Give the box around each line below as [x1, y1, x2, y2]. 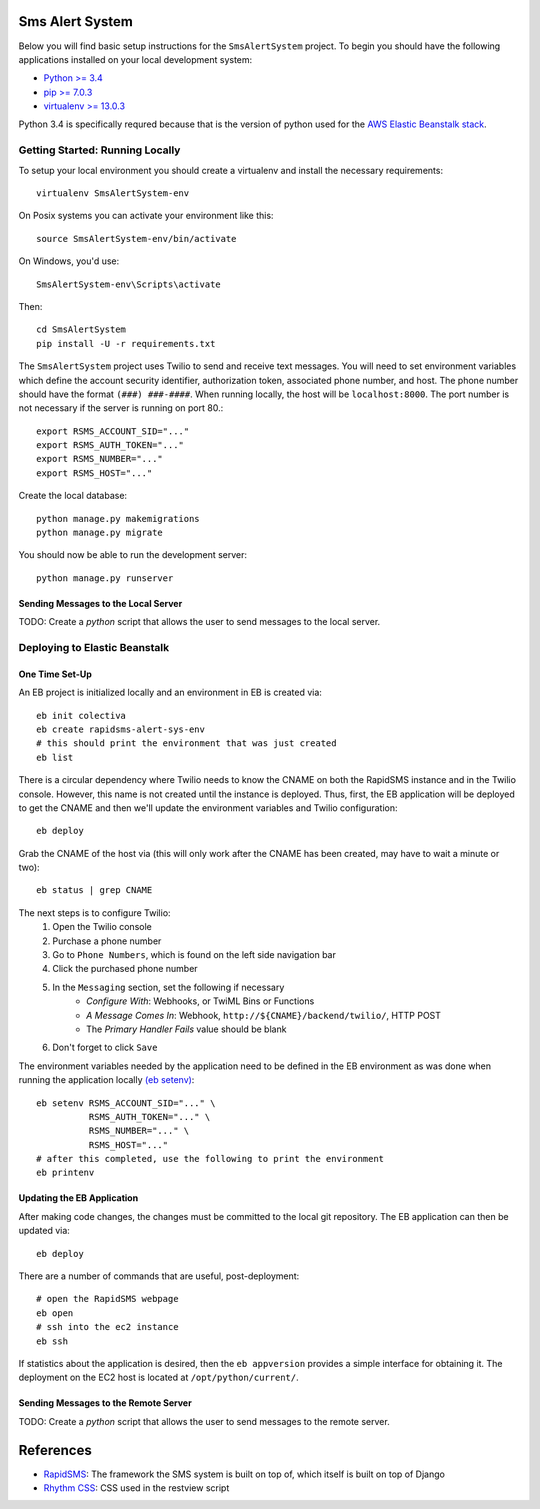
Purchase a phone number [52, 935, 162, 947]
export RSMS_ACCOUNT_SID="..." [36, 425, 190, 437]
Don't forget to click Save [52, 1041, 158, 1054]
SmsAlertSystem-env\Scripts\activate [36, 278, 222, 290]
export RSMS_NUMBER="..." [36, 453, 164, 465]
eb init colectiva [36, 710, 127, 721]
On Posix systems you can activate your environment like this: [18, 210, 274, 222]
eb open [36, 1307, 74, 1319]
